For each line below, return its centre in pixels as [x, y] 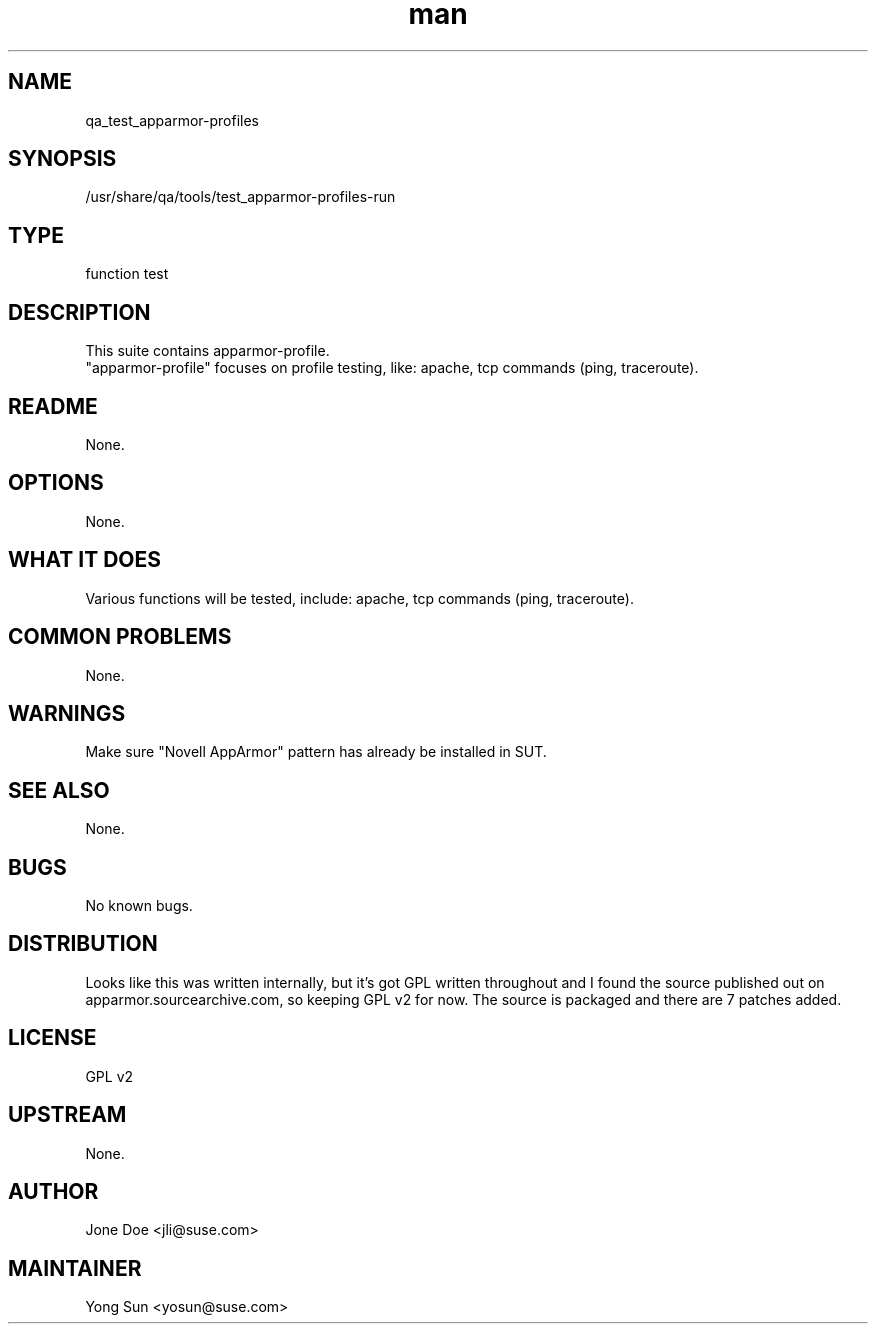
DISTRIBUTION [83, 944]
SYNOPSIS [62, 159]
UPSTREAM [67, 1115]
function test [127, 274]
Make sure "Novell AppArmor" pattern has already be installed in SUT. [316, 752]
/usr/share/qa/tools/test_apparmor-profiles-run [240, 197]
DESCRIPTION [79, 312]
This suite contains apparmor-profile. [207, 351]
